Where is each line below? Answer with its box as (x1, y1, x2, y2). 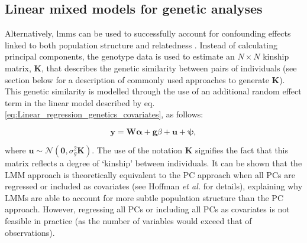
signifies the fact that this (195, 143, 289, 156)
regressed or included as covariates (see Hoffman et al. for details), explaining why (5, 180, 303, 192)
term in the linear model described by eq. (5, 96, 155, 109)
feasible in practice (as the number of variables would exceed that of (5, 214, 252, 226)
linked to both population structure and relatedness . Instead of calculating (5, 38, 277, 51)
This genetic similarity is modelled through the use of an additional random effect (5, 85, 302, 97)
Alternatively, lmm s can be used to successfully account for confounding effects (5, 27, 291, 40)
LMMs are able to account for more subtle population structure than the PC (5, 191, 284, 203)
